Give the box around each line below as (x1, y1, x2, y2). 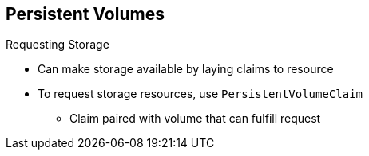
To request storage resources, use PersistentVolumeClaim (38, 87, 363, 101)
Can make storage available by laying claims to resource (38, 62, 334, 76)
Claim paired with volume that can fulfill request (69, 111, 321, 126)
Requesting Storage (6, 37, 109, 52)
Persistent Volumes (6, 4, 165, 24)
